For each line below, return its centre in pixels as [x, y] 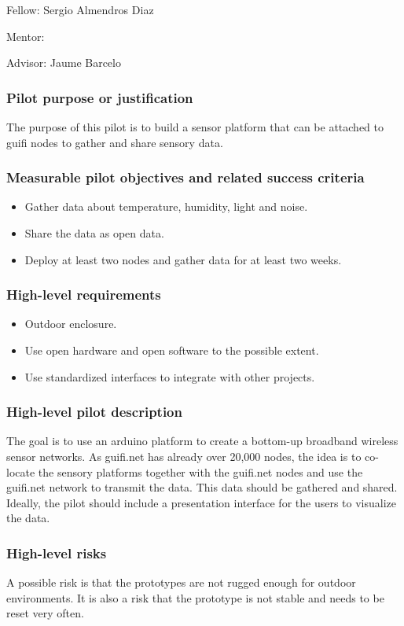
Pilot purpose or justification [100, 97]
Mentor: [26, 36]
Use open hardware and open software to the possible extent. [172, 350]
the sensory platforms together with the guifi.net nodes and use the [200, 471]
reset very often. [45, 613]
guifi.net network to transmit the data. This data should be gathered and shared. [202, 487]
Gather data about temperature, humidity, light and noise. [166, 206]
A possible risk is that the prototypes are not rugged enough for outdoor [181, 582]
